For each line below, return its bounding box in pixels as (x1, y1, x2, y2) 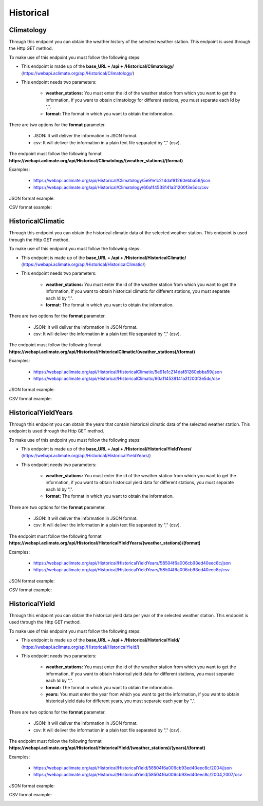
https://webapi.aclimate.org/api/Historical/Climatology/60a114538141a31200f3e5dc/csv (33, 184, 209, 190)
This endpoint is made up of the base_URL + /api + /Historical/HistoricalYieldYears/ (21, 446, 192, 451)
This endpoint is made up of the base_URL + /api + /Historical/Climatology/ (21, 63, 174, 69)
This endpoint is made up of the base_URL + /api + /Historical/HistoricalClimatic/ (21, 255, 187, 261)
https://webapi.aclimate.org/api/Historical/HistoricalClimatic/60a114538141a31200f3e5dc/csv (33, 375, 220, 382)
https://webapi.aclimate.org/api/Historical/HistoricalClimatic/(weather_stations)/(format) (9, 349, 196, 355)
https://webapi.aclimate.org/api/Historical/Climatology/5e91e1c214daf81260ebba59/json (33, 178, 210, 184)
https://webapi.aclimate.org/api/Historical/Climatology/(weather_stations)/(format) (9, 157, 183, 163)
